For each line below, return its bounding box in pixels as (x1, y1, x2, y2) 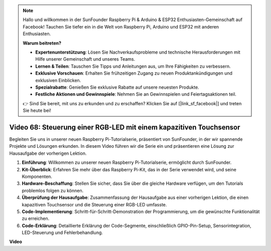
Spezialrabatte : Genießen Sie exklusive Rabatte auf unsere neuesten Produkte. (35, 84, 199, 90)
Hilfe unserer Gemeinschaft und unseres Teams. (35, 56, 135, 62)
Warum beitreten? (23, 40, 62, 46)
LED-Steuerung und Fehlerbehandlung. (22, 229, 103, 235)
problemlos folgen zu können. (22, 187, 84, 193)
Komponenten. (22, 173, 53, 179)
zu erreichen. (22, 215, 50, 221)
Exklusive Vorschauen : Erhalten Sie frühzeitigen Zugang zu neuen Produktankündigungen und (35, 70, 233, 76)
